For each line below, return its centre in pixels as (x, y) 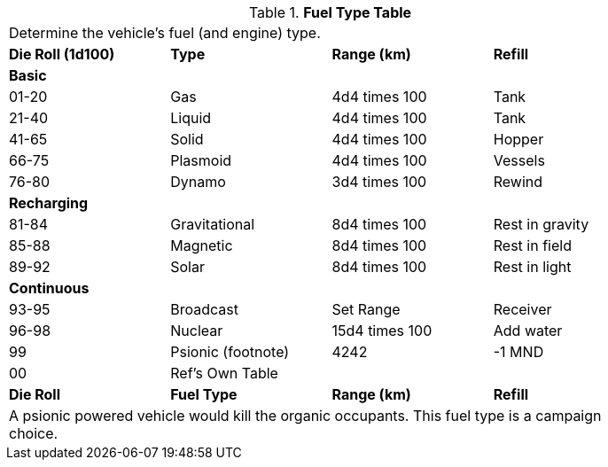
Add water (528, 331)
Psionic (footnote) (230, 352)
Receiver (522, 309)
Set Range (366, 309)
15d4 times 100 (382, 331)
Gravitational (213, 224)
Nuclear (197, 331)
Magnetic (202, 245)
